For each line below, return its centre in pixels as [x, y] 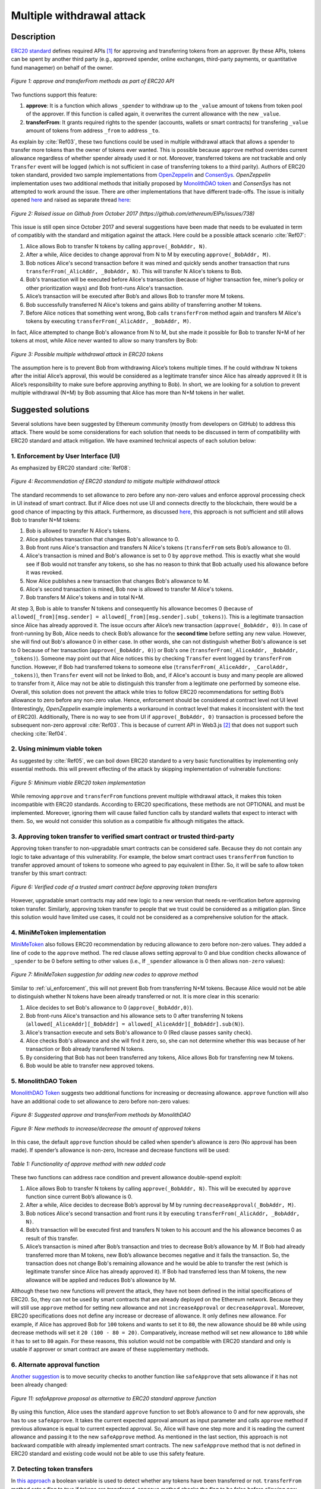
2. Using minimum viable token [56, 749]
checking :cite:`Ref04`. [39, 733]
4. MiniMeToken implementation [59, 932]
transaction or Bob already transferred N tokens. [85, 1049]
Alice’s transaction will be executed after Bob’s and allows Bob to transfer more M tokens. [135, 296]
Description [33, 37]
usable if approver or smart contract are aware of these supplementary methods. [110, 1349]
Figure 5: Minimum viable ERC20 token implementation [78, 783]
